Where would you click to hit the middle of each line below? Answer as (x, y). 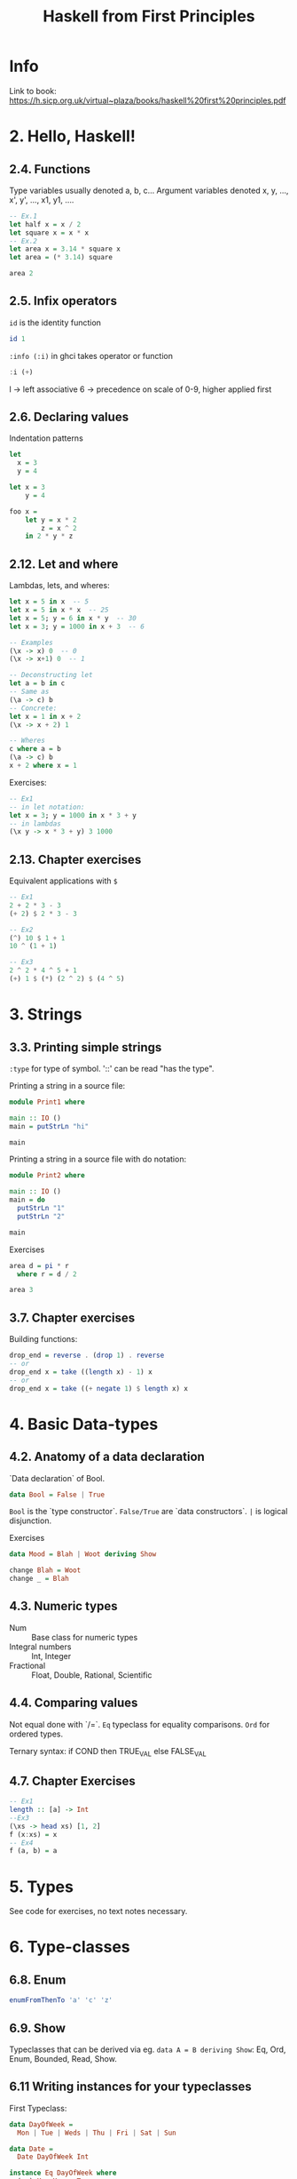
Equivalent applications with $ (63, 881)
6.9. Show (38, 2028)
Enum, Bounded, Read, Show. (63, 2058)
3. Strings (46, 1014)
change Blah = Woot (45, 1570)
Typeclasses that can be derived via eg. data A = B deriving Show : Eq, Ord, (148, 2049)
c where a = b (35, 749)
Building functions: (43, 1339)
